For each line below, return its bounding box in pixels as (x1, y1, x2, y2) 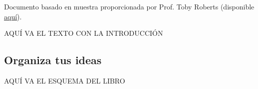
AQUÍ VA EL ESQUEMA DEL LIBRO (4, 75, 125, 86)
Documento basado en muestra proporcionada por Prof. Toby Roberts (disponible (4, 1, 255, 11)
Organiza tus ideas (4, 52, 102, 68)
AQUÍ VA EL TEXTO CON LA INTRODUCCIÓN (4, 28, 163, 38)
